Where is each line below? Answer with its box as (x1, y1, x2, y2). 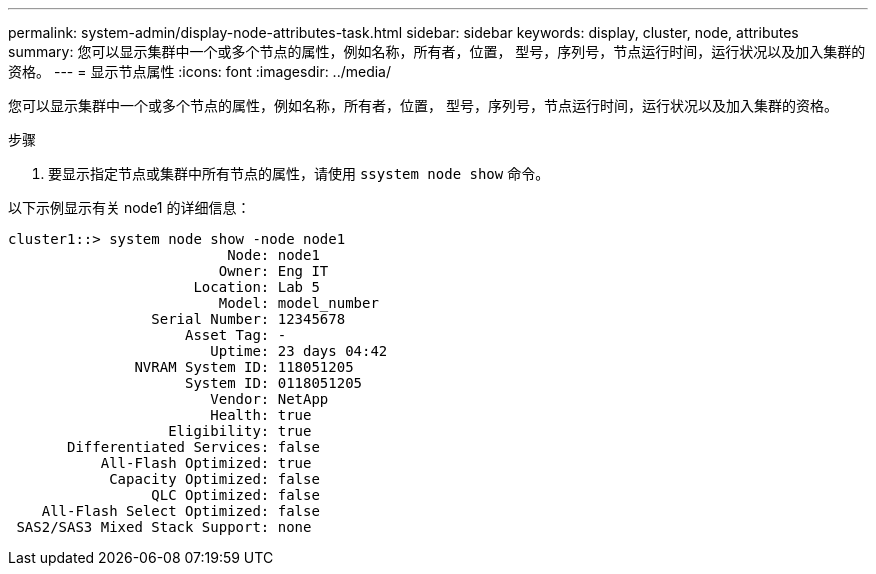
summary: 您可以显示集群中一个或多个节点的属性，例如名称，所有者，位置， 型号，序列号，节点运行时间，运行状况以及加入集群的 (8, 43, 866, 60)
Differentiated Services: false (67, 439, 320, 455)
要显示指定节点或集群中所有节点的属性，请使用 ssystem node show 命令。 (48, 165, 550, 182)
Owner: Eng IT (218, 263, 329, 279)
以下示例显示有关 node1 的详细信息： (8, 199, 251, 216)
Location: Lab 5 (193, 279, 320, 295)
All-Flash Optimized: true (100, 455, 312, 471)
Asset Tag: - (185, 327, 287, 343)
